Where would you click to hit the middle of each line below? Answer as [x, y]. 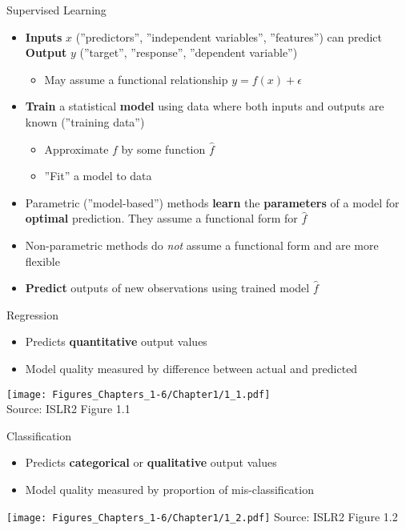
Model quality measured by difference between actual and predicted [191, 368]
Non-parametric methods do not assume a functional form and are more [202, 245]
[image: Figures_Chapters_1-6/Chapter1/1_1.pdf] [139, 394]
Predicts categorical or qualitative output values [151, 462]
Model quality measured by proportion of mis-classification [169, 489]
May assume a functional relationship [136, 79]
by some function [163, 149]
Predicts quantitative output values [116, 341]
